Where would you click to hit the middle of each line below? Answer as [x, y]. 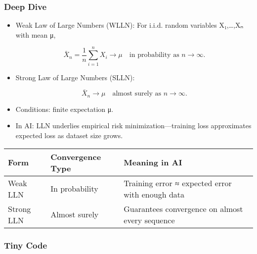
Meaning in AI [153, 162]
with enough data [154, 194]
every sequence [149, 220]
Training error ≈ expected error [178, 183]
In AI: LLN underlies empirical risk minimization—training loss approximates [133, 126]
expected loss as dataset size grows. [69, 135]
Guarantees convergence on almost [183, 208]
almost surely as [137, 94]
